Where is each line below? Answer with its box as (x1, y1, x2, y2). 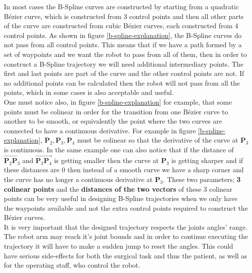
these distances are (4, 164, 60, 175)
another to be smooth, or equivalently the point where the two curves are (4, 116, 222, 126)
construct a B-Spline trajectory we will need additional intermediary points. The (4, 58, 244, 69)
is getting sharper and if (171, 155, 243, 165)
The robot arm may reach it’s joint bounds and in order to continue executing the (4, 231, 248, 241)
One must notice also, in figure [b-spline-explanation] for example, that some (4, 96, 232, 107)
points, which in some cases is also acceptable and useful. (4, 87, 174, 97)
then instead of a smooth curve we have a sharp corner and (67, 164, 244, 175)
